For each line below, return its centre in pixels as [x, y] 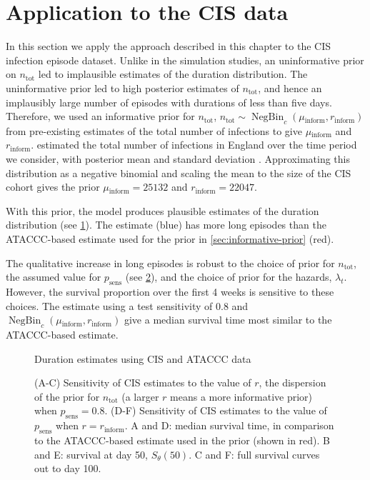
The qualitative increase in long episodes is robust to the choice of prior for [170, 262]
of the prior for [67, 396]
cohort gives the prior [53, 187]
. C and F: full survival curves [254, 454]
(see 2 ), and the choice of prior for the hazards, [229, 277]
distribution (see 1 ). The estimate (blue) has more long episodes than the [166, 225]
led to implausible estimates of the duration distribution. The [173, 74]
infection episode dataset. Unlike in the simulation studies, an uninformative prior [185, 60]
